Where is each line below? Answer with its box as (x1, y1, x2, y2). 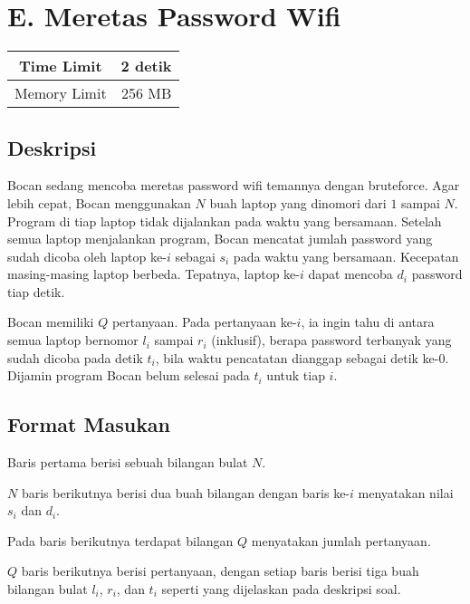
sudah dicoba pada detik (7, 348, 143, 367)
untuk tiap (266, 366, 325, 385)
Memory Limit (14, 82, 107, 104)
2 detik (120, 55, 172, 77)
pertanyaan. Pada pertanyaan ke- (111, 312, 297, 331)
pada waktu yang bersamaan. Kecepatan (233, 246, 459, 265)
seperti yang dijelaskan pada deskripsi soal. (161, 580, 401, 599)
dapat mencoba (308, 264, 393, 283)
